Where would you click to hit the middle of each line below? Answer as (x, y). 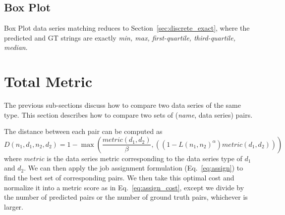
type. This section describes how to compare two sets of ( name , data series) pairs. (128, 114)
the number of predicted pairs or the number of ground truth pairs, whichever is (126, 197)
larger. (14, 206)
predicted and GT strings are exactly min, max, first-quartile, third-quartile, (120, 37)
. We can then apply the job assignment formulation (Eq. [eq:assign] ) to (134, 168)
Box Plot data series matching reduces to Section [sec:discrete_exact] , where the (127, 28)
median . (16, 47)
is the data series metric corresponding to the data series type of (144, 158)
